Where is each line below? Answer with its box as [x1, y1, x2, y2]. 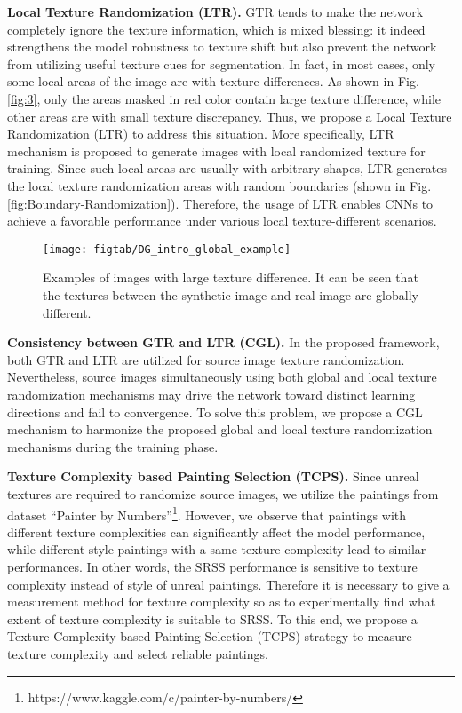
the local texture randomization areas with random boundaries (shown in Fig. [7, 176, 432, 194]
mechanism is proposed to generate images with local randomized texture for [7, 141, 426, 160]
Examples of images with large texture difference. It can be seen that [43, 268, 418, 287]
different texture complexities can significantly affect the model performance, [7, 522, 426, 541]
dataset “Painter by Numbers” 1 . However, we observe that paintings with [7, 503, 407, 524]
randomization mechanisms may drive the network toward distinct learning [7, 384, 416, 403]
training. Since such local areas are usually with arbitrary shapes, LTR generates [7, 159, 448, 178]
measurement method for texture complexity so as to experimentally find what [7, 592, 436, 611]
